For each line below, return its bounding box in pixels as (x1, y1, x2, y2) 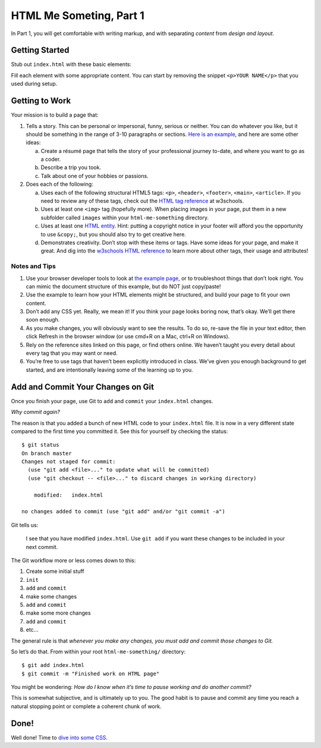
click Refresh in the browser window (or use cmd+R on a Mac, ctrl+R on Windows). (26, 333, 230, 340)
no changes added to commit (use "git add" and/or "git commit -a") (21, 508, 225, 515)
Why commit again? (11, 409, 61, 416)
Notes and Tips (11, 262, 56, 270)
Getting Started (11, 45, 70, 55)
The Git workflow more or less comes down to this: (11, 557, 136, 564)
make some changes (26, 593, 77, 600)
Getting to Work (11, 96, 71, 106)
